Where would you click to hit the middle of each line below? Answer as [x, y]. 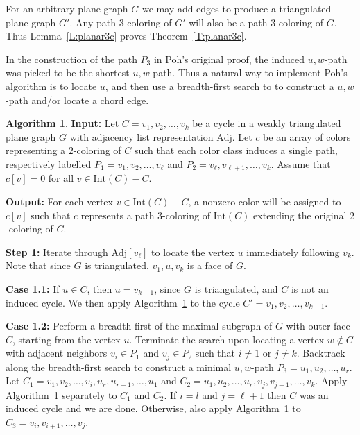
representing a [36, 150]
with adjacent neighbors [57, 353]
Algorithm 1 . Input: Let [62, 123]
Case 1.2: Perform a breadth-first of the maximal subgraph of [139, 326]
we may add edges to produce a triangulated [237, 8]
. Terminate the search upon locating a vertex [227, 339]
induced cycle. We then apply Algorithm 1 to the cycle [123, 302]
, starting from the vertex [67, 339]
